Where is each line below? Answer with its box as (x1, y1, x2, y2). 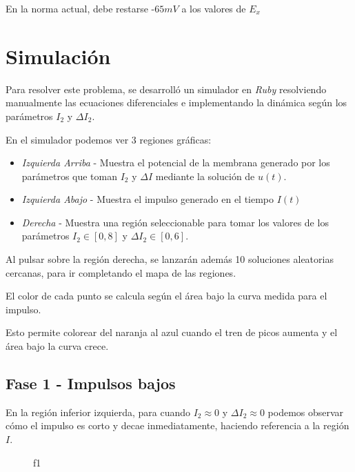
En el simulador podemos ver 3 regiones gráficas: (6, 132, 212, 146)
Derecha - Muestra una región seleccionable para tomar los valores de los (21, 215, 329, 229)
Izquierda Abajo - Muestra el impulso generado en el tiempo (21, 192, 274, 206)
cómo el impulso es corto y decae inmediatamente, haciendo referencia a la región (6, 418, 349, 433)
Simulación (6, 41, 111, 70)
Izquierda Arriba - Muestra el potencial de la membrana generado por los (21, 155, 330, 170)
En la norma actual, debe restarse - (6, 1, 155, 15)
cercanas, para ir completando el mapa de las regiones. (6, 265, 236, 279)
